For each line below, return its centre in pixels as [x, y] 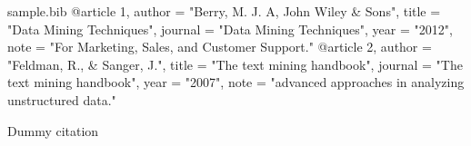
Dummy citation [53, 130]
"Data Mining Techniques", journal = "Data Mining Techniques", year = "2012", [230, 29]
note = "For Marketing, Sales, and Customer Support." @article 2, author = [220, 47]
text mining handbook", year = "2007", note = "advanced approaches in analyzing [236, 82]
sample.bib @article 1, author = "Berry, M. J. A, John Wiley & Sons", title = [224, 11]
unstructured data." [62, 99]
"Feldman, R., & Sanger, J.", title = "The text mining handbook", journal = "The [235, 64]
